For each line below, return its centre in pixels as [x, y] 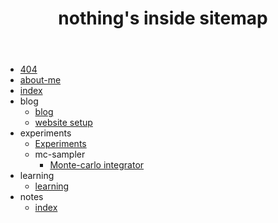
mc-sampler [60, 154]
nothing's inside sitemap [163, 18]
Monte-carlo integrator [97, 165]
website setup [63, 123]
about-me [40, 80]
